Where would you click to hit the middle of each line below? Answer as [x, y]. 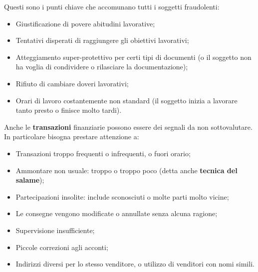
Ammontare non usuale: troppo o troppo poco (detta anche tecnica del [127, 170]
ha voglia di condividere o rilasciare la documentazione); [102, 67]
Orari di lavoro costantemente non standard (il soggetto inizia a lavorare [127, 100]
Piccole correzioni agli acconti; [62, 247]
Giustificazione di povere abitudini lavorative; [85, 23]
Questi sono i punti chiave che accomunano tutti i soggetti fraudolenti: [112, 6]
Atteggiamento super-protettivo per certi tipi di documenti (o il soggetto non [133, 57]
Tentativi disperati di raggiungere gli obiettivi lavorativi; [102, 40]
